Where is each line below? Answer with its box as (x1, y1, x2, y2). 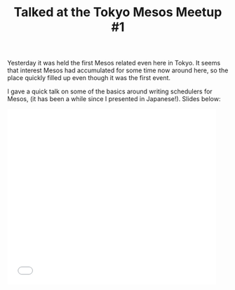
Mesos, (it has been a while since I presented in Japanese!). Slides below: (7, 95, 221, 103)
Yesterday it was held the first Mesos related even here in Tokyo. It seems (7, 59, 221, 67)
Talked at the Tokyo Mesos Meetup (13, 4, 222, 20)
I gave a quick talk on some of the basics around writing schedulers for (7, 87, 213, 95)
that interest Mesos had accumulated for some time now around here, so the (7, 66, 229, 74)
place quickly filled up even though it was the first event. (7, 74, 170, 82)
